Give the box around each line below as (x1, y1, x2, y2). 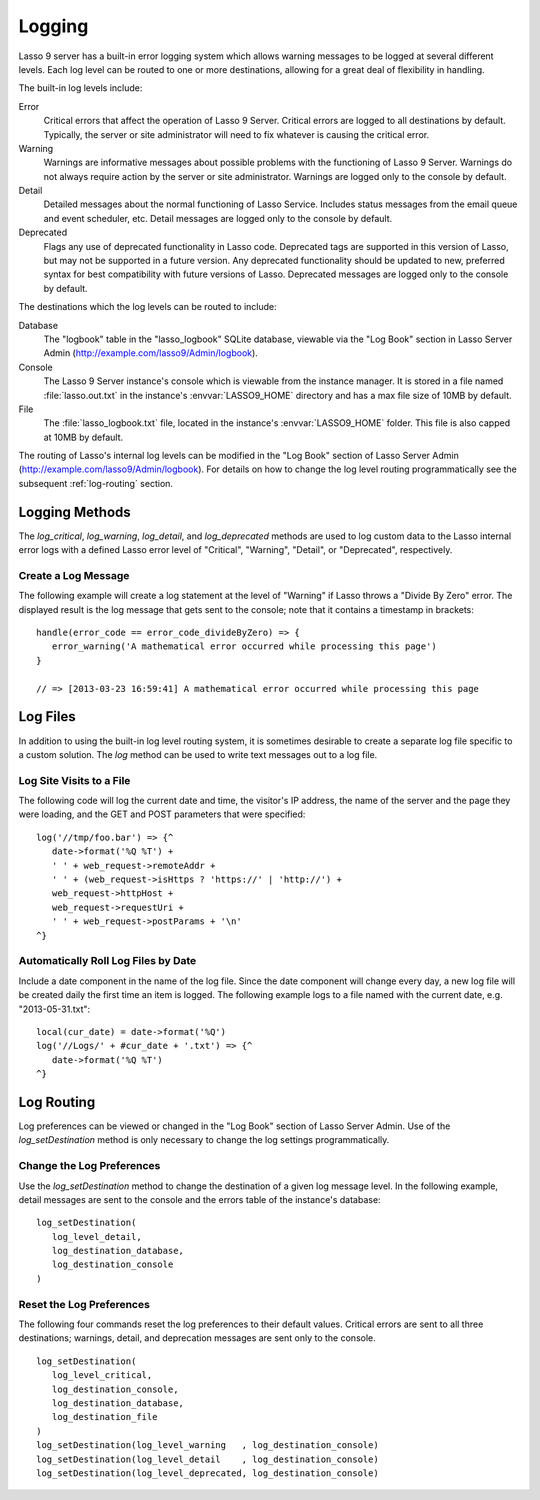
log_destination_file (51, 1411, 158, 1423)
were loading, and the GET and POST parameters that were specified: (18, 808, 306, 820)
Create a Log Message (18, 568, 130, 582)
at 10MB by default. (43, 431, 124, 443)
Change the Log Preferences (18, 1159, 161, 1173)
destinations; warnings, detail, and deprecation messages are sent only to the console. (18, 1332, 376, 1344)
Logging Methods (18, 503, 132, 520)
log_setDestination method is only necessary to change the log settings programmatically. (18, 1134, 390, 1146)
